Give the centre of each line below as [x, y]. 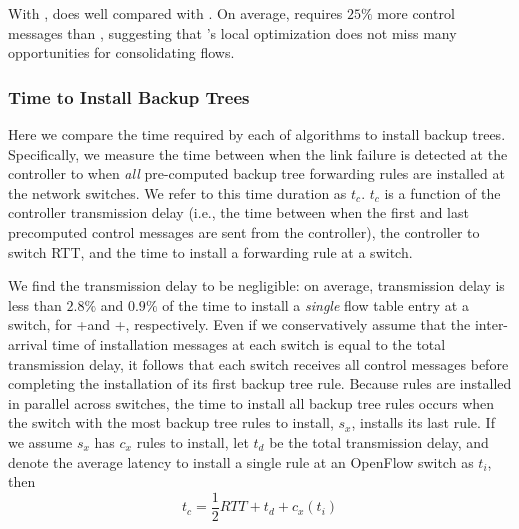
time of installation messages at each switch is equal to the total [249, 343]
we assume [40, 441]
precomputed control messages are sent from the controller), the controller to [244, 231]
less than [35, 304]
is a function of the [442, 192]
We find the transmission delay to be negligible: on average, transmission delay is [256, 285]
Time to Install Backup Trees [129, 96]
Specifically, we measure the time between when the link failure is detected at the [258, 153]
